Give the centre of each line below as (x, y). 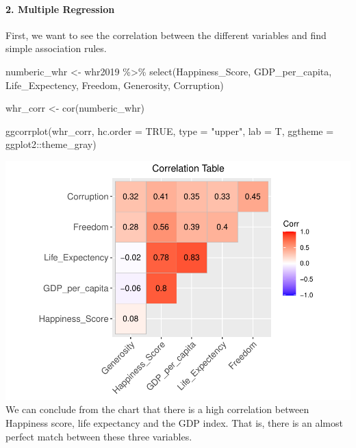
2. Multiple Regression (60, 9)
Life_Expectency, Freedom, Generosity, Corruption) (115, 85)
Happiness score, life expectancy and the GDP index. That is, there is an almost (174, 423)
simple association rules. (56, 48)
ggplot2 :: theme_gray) (51, 144)
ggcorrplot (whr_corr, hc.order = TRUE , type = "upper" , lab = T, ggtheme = (170, 130)
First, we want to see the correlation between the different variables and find (166, 35)
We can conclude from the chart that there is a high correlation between (157, 409)
